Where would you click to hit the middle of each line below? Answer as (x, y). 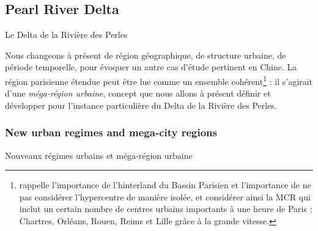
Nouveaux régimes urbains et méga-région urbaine (99, 155)
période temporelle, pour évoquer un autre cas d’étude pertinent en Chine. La (151, 67)
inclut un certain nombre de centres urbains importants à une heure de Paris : (166, 209)
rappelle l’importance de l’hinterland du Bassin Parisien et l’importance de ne (165, 185)
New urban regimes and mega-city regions (111, 132)
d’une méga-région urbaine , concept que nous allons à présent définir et (138, 93)
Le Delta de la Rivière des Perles (66, 35)
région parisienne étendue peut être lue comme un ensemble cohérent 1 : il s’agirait (159, 80)
